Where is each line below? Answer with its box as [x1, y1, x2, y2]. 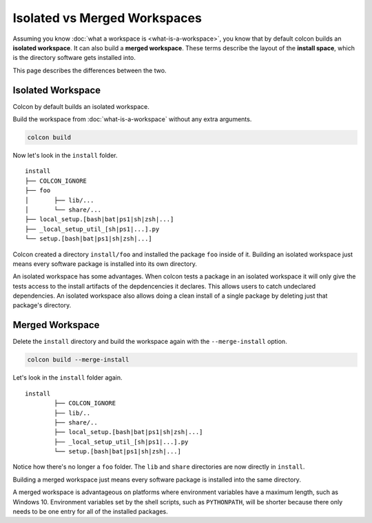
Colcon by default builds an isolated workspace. [12, 102, 149, 110]
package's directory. [12, 301, 72, 309]
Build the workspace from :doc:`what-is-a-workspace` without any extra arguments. [12, 115, 252, 123]
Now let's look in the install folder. [12, 151, 118, 159]
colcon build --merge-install [27, 356, 130, 364]
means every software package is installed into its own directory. [12, 259, 198, 268]
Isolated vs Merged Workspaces [12, 10, 203, 25]
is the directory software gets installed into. [12, 54, 136, 62]
